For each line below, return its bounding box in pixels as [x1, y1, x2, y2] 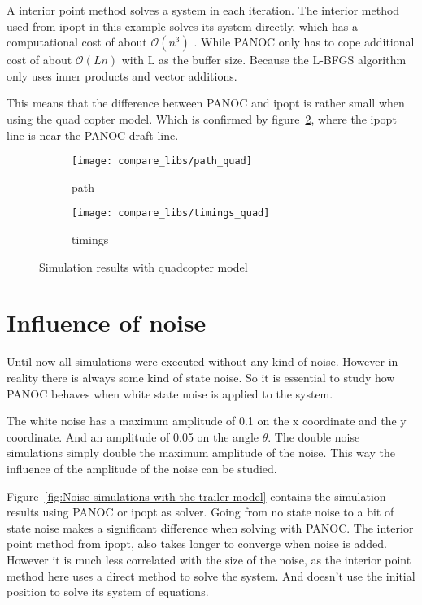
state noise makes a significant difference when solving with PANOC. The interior [7, 519, 414, 536]
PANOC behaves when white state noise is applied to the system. [7, 385, 333, 402]
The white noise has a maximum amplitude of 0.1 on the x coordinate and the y [7, 412, 407, 429]
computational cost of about [7, 33, 147, 50]
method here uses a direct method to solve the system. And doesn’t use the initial [7, 567, 415, 584]
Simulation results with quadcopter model [39, 258, 248, 275]
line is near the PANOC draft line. [7, 126, 179, 143]
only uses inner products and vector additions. [7, 67, 237, 84]
